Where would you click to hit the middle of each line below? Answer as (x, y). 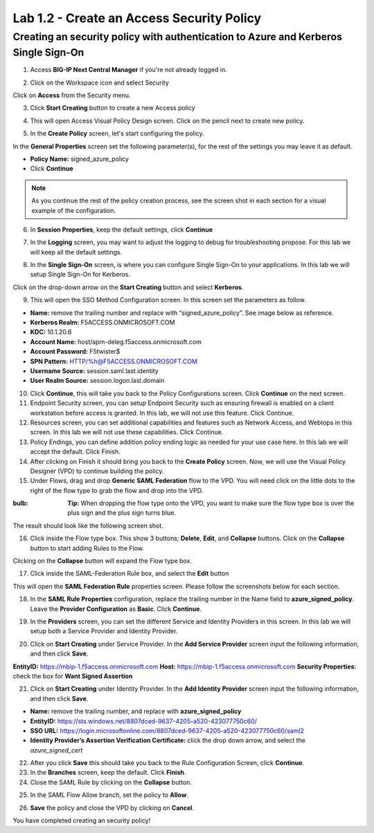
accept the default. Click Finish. (75, 452)
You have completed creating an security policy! (82, 821)
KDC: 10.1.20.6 (51, 332)
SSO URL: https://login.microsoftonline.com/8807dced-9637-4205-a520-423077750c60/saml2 (167, 730)
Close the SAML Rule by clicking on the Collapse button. (111, 782)
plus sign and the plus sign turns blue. (122, 513)
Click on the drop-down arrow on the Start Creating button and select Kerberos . (128, 287)
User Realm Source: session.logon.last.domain (97, 381)
